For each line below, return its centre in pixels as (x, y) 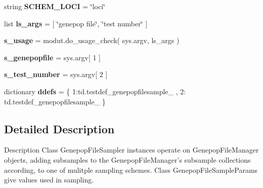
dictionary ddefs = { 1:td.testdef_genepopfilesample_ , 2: (95, 91)
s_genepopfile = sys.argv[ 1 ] (52, 57)
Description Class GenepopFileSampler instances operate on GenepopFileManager (131, 150)
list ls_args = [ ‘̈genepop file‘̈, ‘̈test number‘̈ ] (76, 23)
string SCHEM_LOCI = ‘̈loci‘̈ (55, 6)
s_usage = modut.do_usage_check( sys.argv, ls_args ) (92, 40)
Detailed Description (59, 128)
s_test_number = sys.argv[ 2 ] (56, 74)
